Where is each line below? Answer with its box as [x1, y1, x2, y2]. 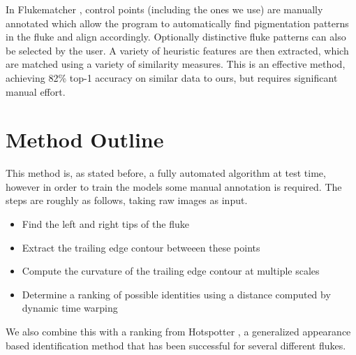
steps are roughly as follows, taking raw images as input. [6, 193, 248, 208]
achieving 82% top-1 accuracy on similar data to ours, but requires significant [6, 70, 338, 85]
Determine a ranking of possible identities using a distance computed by [22, 287, 331, 301]
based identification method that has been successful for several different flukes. [6, 338, 346, 352]
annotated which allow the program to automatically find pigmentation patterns [6, 15, 349, 30]
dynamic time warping [22, 300, 118, 315]
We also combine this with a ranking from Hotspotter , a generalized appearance [6, 324, 351, 339]
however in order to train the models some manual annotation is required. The [6, 179, 342, 194]
